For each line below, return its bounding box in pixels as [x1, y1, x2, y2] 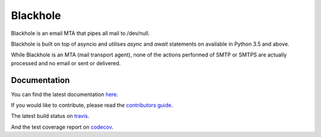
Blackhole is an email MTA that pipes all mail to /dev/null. [11, 30, 150, 37]
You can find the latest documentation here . [11, 91, 119, 98]
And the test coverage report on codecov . [11, 123, 114, 130]
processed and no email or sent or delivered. [11, 59, 121, 66]
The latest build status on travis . [11, 113, 90, 120]
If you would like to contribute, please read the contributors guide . [11, 101, 174, 109]
